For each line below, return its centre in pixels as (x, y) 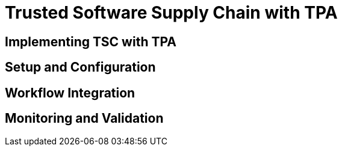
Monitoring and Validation (84, 119)
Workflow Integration (70, 93)
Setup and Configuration (80, 67)
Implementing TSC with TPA (91, 42)
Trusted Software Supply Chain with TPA (171, 13)
